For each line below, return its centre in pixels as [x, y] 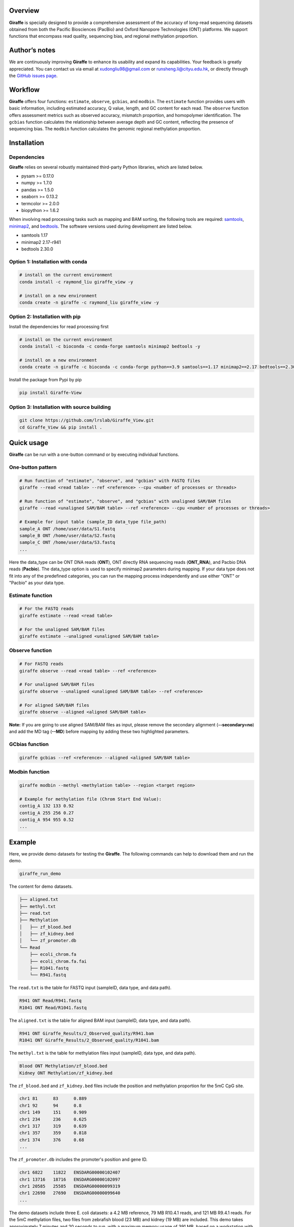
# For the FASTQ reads [47, 609]
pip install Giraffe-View [50, 393]
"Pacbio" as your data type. [37, 583]
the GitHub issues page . [33, 76]
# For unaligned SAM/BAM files [57, 684]
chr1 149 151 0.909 [53, 1112]
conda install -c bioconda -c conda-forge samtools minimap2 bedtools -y [110, 347]
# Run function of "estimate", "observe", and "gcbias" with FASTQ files [110, 480]
